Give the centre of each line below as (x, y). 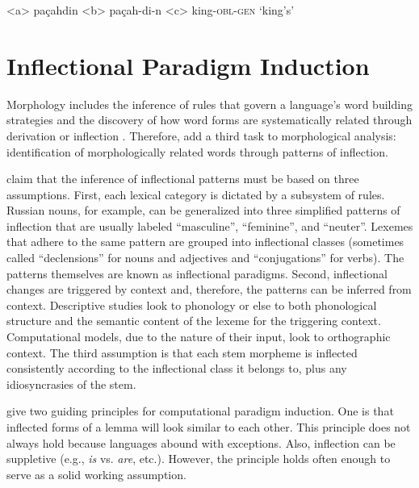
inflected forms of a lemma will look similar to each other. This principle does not (209, 427)
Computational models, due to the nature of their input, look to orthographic (199, 337)
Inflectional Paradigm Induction (188, 65)
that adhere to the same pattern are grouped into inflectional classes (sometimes (205, 242)
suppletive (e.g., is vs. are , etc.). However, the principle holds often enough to (199, 459)
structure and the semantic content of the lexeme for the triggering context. (194, 321)
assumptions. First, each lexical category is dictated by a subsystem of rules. (196, 194)
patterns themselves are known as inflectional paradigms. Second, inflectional (197, 273)
